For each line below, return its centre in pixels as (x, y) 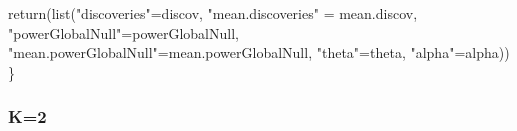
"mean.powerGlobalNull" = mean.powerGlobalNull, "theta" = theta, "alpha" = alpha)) (259, 52)
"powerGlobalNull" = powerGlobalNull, (123, 32)
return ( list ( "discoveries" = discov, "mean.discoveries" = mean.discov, (213, 13)
